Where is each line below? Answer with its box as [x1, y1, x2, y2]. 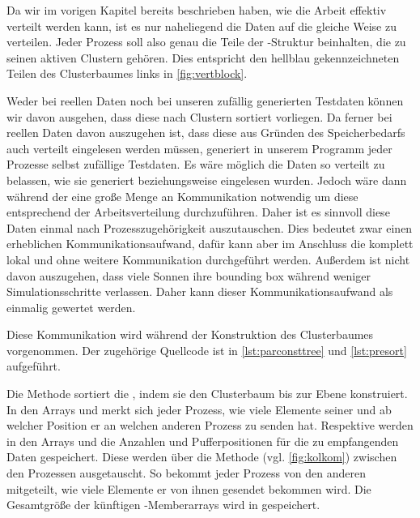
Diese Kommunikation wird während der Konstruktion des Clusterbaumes [6, 326, 374, 343]
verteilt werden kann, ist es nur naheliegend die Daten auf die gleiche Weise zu [6, 17, 397, 34]
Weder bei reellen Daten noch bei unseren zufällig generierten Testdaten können [6, 92, 404, 109]
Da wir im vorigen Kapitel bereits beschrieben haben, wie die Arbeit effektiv [6, 2, 387, 18]
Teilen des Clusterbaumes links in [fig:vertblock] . [6, 65, 248, 82]
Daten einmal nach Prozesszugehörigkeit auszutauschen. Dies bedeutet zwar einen [6, 219, 413, 236]
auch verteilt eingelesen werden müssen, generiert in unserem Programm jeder [6, 139, 392, 156]
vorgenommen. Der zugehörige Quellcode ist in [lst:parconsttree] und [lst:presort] [6, 341, 407, 358]
